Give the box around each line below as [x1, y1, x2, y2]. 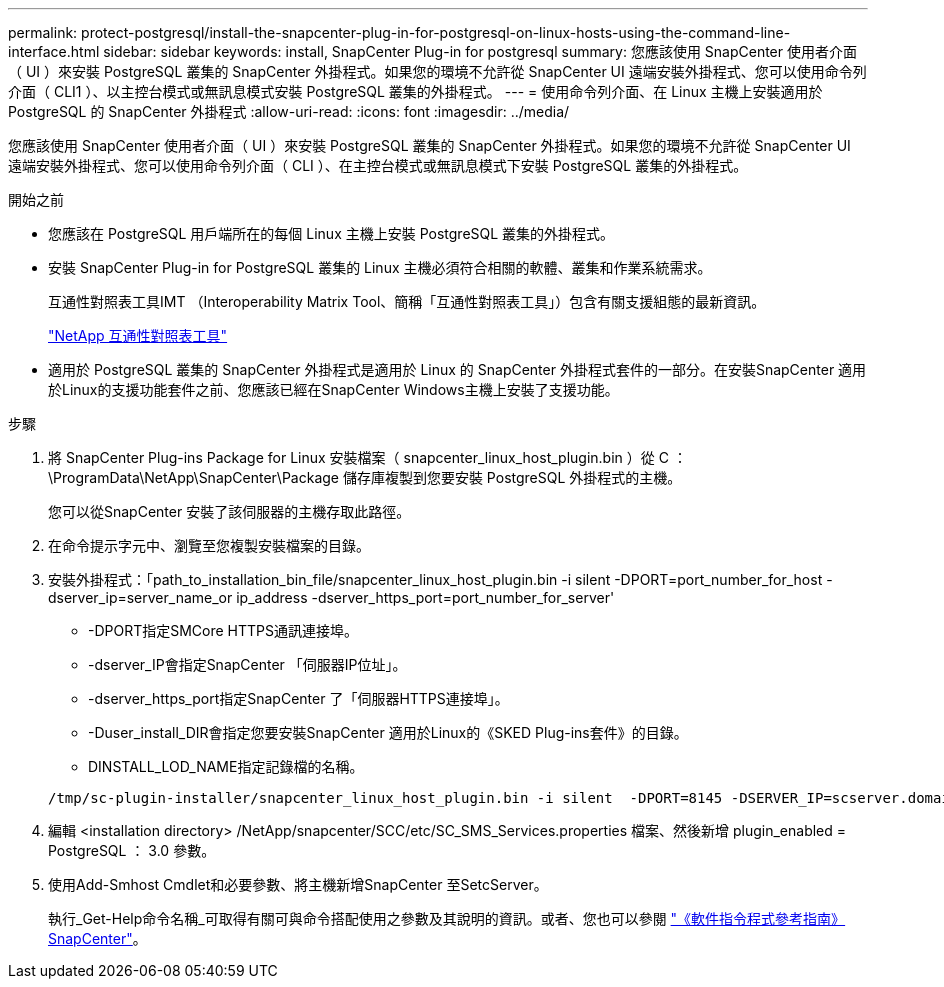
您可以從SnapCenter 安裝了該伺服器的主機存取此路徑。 [48, 503, 411, 520]
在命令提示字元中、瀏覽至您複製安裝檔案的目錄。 [48, 537, 370, 554]
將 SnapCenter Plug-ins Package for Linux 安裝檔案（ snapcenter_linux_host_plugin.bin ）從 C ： [48, 449, 687, 466]
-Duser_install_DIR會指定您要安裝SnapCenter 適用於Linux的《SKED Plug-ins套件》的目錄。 [88, 724, 688, 741]
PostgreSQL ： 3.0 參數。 [48, 842, 216, 859]
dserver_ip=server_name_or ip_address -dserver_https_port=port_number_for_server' [48, 589, 615, 606]
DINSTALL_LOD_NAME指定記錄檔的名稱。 [88, 758, 364, 775]
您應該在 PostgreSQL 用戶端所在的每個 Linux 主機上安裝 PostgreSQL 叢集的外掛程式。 [48, 225, 615, 242]
